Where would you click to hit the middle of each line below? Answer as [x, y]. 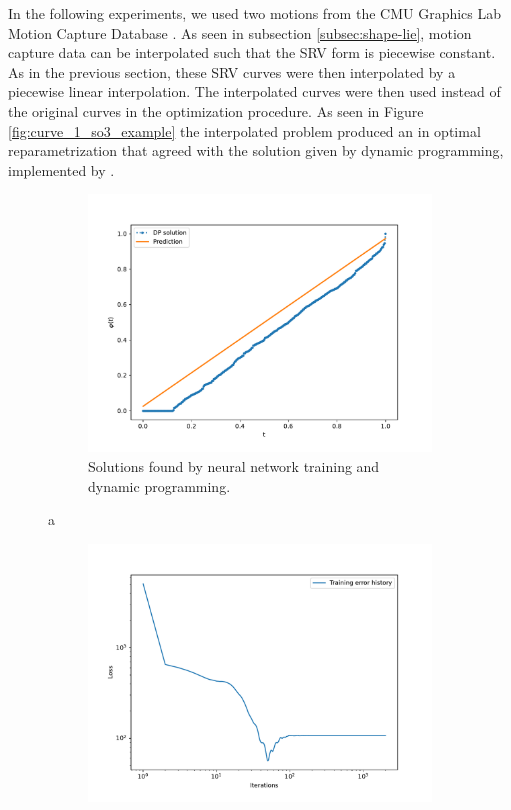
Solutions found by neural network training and [234, 465]
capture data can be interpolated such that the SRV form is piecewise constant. [252, 52]
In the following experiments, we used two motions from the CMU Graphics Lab [255, 13]
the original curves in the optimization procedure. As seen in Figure [216, 110]
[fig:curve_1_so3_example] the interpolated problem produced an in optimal [244, 130]
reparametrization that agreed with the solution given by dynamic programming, [256, 150]
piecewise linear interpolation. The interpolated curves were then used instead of [254, 91]
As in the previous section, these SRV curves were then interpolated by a [232, 71]
